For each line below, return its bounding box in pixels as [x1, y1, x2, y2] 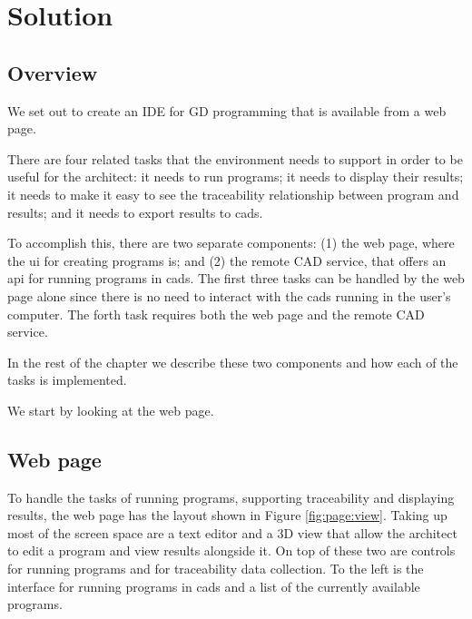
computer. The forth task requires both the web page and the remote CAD [7, 304, 425, 323]
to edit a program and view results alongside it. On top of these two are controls [7, 541, 456, 560]
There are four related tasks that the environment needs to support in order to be [7, 149, 463, 168]
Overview [7, 58, 98, 86]
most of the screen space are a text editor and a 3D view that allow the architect [7, 523, 457, 542]
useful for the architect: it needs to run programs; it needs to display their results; [7, 167, 464, 186]
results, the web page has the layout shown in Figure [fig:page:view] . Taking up [7, 506, 447, 525]
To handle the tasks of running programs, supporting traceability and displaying [7, 487, 455, 506]
